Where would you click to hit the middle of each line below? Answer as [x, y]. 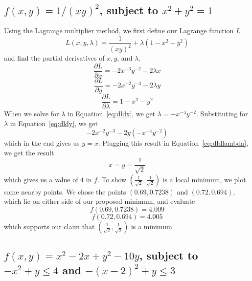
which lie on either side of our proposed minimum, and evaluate [100, 201]
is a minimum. [152, 226]
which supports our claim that [49, 226]
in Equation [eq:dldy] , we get [54, 123]
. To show [112, 179]
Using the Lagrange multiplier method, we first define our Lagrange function [119, 31]
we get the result [29, 152]
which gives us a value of [41, 179]
